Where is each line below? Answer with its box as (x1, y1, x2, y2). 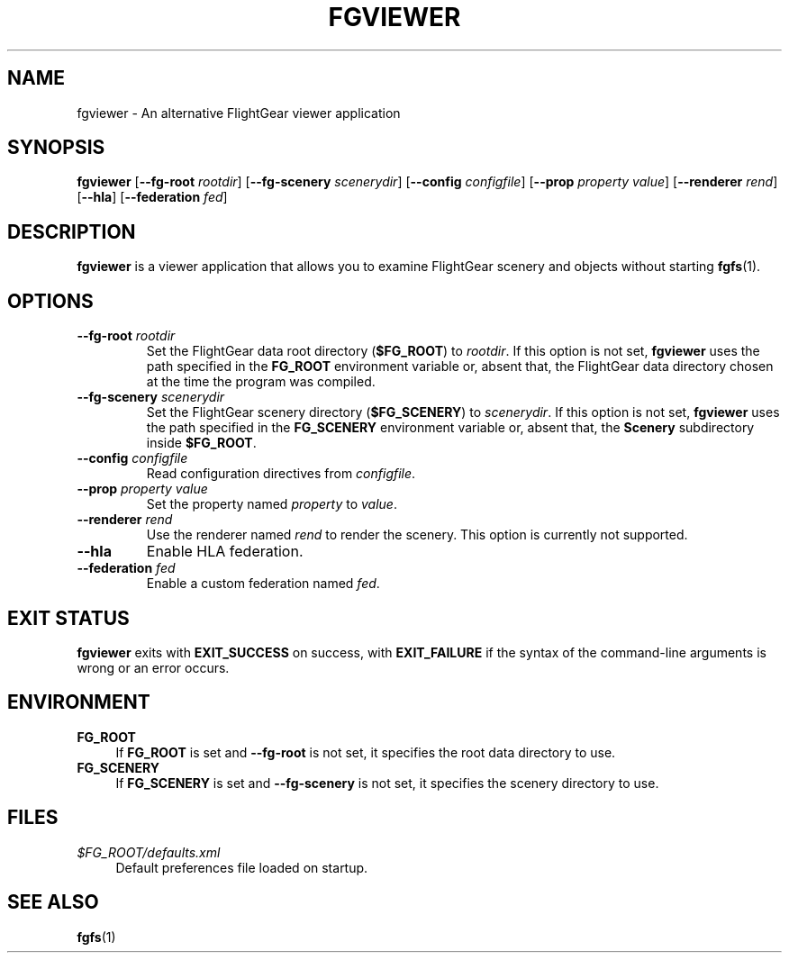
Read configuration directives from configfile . (146, 466, 416, 482)
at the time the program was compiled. (146, 374, 376, 390)
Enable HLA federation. (146, 542, 304, 561)
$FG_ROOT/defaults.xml (77, 844, 221, 860)
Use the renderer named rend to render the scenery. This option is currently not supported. (146, 527, 688, 543)
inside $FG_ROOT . (146, 435, 257, 451)
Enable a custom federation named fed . (146, 575, 380, 592)
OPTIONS (7, 289, 94, 312)
